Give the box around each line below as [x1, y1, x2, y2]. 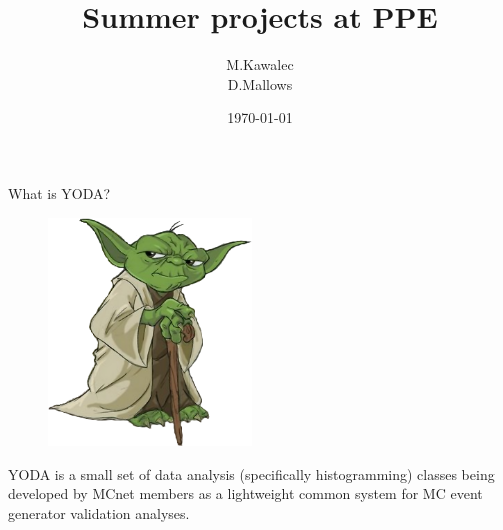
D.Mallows [227, 73, 293, 94]
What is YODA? [8, 182, 111, 203]
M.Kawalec [226, 54, 294, 75]
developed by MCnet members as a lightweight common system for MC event [8, 483, 483, 504]
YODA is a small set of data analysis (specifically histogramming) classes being [8, 463, 495, 484]
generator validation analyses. [8, 502, 190, 523]
